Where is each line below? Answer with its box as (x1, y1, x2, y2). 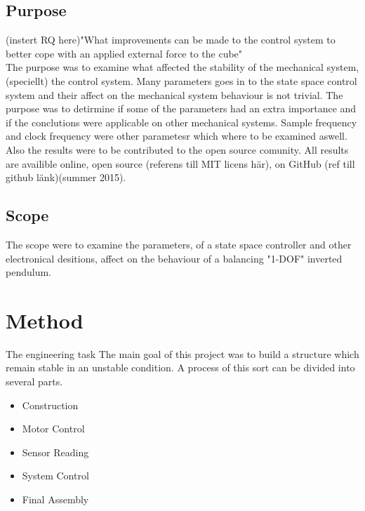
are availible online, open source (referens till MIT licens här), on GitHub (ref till (6, 156, 355, 171)
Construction (22, 397, 79, 412)
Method (6, 305, 84, 334)
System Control (22, 468, 89, 483)
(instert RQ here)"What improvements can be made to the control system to (6, 32, 336, 47)
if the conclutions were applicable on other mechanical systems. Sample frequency (6, 114, 357, 129)
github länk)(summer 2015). (6, 170, 126, 185)
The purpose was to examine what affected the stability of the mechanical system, (6, 60, 359, 74)
